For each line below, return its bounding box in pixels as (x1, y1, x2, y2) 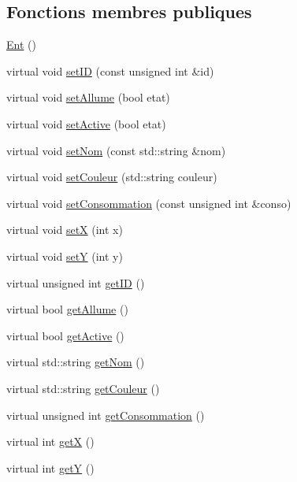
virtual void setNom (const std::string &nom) (6, 142, 226, 158)
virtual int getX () (6, 433, 95, 450)
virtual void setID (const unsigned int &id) (6, 62, 214, 79)
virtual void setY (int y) (6, 247, 123, 264)
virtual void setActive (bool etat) (6, 115, 166, 132)
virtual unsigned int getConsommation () (6, 406, 205, 423)
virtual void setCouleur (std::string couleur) (6, 169, 217, 185)
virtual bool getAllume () (6, 301, 128, 317)
